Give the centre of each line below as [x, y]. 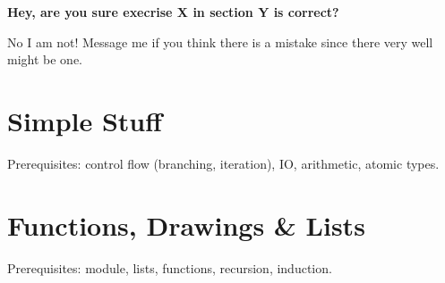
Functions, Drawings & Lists [186, 225]
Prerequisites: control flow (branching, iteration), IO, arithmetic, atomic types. [223, 163]
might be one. [45, 59]
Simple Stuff [85, 120]
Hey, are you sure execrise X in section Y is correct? [173, 12]
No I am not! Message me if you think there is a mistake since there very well [220, 42]
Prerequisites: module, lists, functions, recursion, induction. [170, 267]
